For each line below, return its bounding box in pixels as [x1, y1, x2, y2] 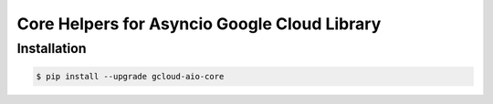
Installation [16, 40, 87, 57]
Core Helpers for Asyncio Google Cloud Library [16, 14, 382, 34]
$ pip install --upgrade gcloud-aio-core [36, 71, 225, 81]
